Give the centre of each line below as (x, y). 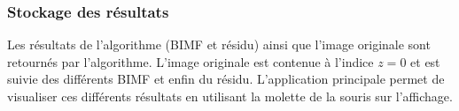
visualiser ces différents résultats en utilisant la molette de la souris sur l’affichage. (230, 96)
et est (425, 61)
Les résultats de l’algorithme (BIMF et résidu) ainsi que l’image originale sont (219, 44)
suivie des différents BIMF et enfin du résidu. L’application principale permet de (226, 79)
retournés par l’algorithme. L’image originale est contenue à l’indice (191, 61)
